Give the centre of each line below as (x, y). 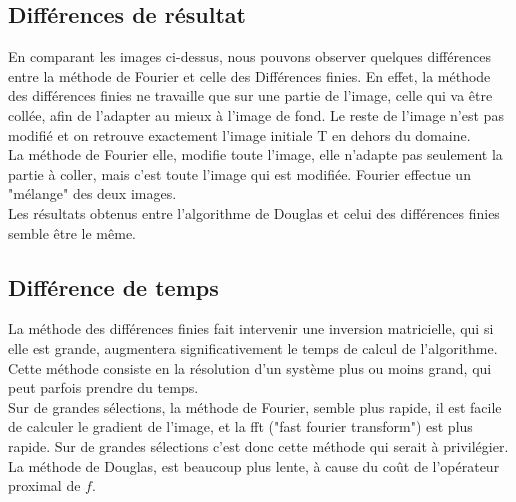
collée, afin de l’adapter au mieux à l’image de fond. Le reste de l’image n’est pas (256, 114)
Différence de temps (113, 286)
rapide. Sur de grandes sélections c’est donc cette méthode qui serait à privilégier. (258, 445)
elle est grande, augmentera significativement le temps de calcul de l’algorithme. (253, 347)
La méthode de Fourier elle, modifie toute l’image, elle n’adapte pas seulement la (255, 154)
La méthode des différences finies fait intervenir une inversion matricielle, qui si (251, 328)
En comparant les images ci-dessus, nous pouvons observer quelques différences (249, 56)
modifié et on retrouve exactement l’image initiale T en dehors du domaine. (239, 134)
